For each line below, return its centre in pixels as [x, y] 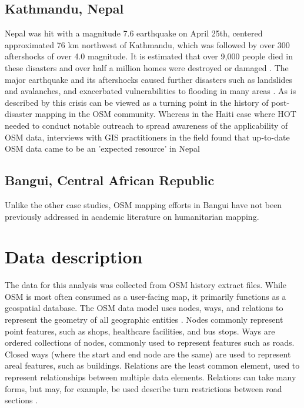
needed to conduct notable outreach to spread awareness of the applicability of [146, 125]
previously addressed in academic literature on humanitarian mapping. [132, 216]
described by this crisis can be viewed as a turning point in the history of [137, 102]
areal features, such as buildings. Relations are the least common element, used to [152, 365]
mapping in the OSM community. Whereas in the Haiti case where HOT [166, 114]
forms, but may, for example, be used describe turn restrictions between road [143, 388]
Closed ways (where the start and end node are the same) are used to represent [148, 354]
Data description [74, 257]
